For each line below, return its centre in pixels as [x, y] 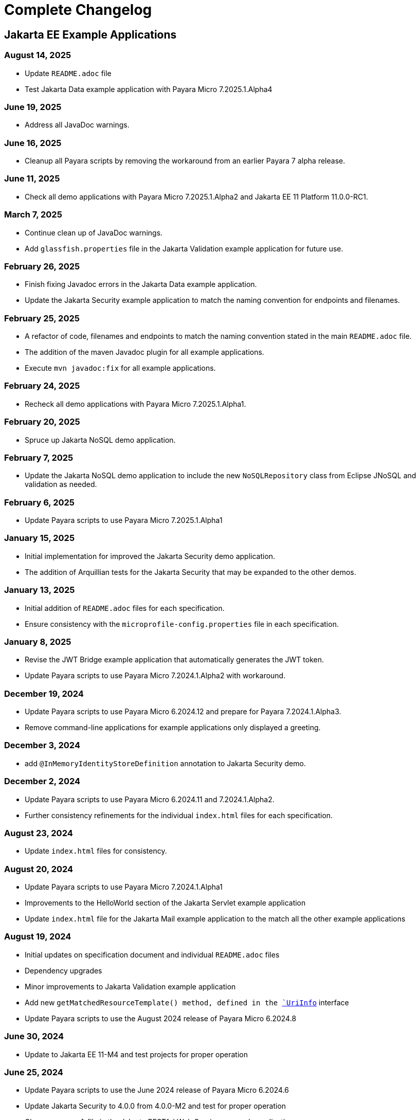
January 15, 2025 [40, 538]
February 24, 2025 [42, 386]
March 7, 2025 [33, 215]
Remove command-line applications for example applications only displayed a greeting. [173, 728]
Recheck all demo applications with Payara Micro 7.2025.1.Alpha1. [135, 404]
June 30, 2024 [34, 1036]
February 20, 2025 [42, 422]
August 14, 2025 [38, 55]
